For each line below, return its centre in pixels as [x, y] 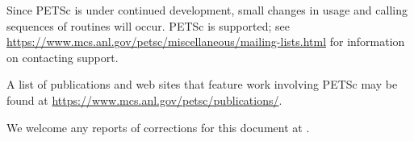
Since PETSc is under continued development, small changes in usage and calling [207, 10]
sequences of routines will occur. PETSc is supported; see [148, 25]
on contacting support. [63, 57]
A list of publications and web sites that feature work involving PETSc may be [202, 84]
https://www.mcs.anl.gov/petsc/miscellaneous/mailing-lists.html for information [206, 41]
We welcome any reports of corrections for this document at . [158, 127]
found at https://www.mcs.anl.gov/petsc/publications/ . [144, 100]
